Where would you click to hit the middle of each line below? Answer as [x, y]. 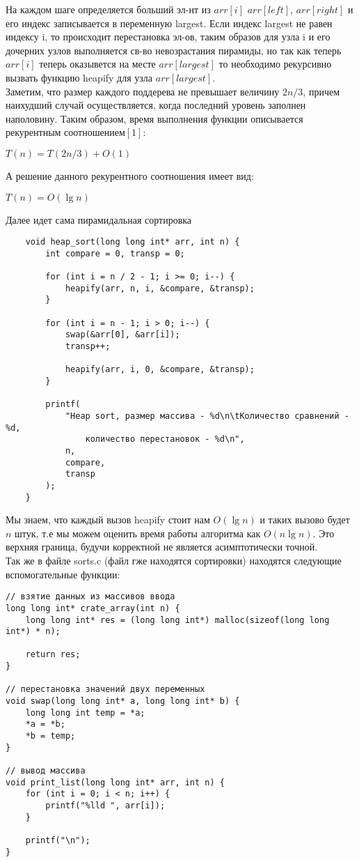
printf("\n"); [58, 840]
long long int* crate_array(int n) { [93, 608]
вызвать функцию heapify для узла [79, 77]
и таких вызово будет [305, 519]
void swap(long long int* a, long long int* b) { [123, 701]
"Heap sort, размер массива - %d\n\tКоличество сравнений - [207, 416]
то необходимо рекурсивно [275, 64]
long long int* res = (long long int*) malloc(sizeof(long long [177, 620]
